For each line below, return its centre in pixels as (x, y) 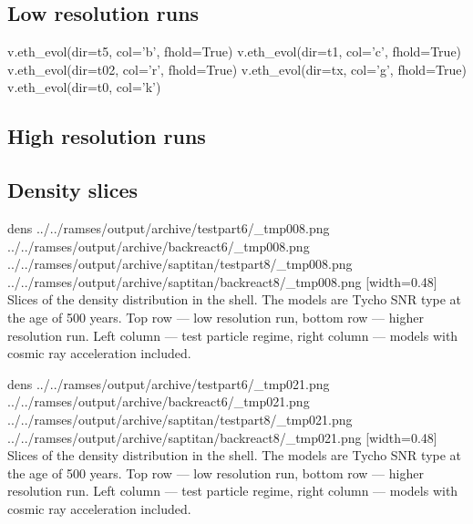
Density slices (73, 190)
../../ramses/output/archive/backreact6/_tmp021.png (159, 401)
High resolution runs (107, 136)
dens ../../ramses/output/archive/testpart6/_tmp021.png (169, 383)
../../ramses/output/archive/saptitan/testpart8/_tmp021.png (180, 419)
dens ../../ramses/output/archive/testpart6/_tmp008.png (169, 227)
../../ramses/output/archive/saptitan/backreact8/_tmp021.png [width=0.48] (222, 437)
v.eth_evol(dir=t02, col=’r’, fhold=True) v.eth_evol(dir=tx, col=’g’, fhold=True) (237, 69)
